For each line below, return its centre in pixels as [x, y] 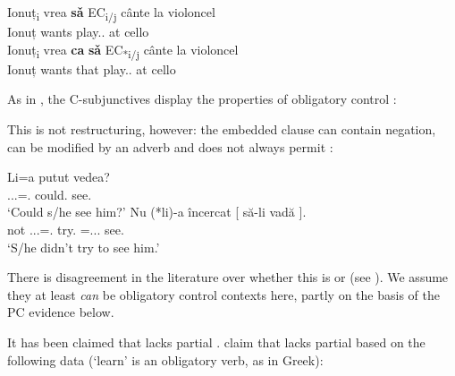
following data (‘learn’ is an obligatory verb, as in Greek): [165, 359]
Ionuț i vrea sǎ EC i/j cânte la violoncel [111, 13]
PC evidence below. [61, 312]
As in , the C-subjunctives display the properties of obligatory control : [202, 99]
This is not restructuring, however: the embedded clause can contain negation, [222, 129]
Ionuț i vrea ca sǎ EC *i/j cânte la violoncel [123, 50]
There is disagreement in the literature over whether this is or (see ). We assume [228, 277]
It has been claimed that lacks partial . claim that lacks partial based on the [216, 342]
